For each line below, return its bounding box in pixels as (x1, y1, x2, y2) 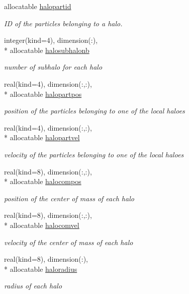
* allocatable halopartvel (4, 132, 80, 143)
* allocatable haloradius (4, 263, 77, 274)
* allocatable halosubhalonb (4, 44, 89, 55)
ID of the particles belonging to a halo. (4, 18, 123, 28)
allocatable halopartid (4, 1, 71, 11)
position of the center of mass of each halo (4, 193, 134, 203)
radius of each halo (4, 280, 62, 291)
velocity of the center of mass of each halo (4, 237, 133, 247)
